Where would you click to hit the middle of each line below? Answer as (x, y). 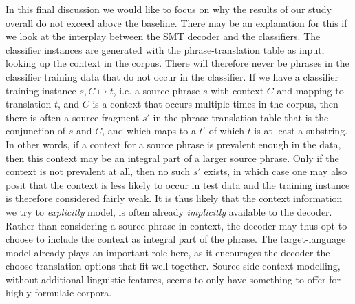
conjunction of (36, 131)
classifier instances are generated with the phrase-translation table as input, (165, 49)
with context (237, 90)
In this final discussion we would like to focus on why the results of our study (169, 9)
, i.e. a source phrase (157, 90)
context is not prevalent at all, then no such (98, 171)
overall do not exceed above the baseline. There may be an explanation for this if (176, 22)
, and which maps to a (149, 131)
